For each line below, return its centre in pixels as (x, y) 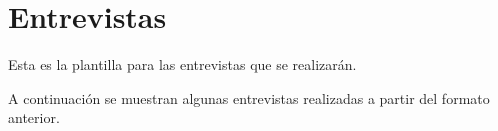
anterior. (34, 117)
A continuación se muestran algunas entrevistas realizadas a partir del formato (249, 97)
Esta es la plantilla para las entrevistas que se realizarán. (182, 64)
